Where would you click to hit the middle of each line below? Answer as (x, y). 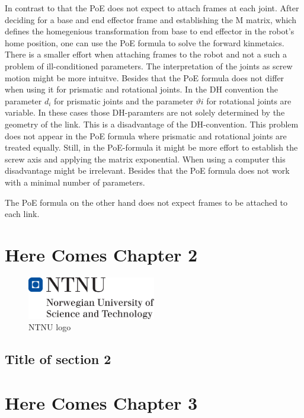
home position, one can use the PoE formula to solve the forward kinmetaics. (145, 42)
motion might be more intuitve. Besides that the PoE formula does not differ (145, 77)
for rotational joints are (249, 100)
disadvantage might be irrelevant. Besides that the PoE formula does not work (147, 170)
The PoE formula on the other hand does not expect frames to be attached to (146, 202)
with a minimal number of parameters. (75, 182)
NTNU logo (50, 327)
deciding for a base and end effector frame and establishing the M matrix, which (151, 19)
